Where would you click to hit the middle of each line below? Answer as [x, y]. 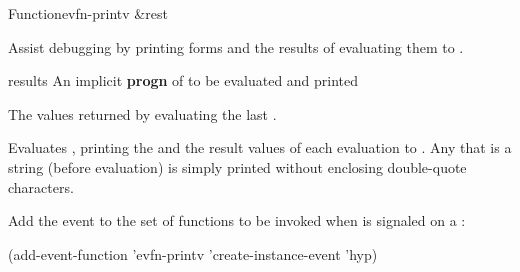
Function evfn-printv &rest [88, 13]
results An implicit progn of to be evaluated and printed [183, 80]
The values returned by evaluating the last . [142, 113]
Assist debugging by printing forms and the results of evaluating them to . [236, 46]
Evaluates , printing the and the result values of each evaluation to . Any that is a [260, 147]
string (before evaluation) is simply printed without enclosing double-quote [237, 166]
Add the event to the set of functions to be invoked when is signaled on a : [237, 220]
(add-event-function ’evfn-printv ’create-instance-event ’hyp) [193, 253]
